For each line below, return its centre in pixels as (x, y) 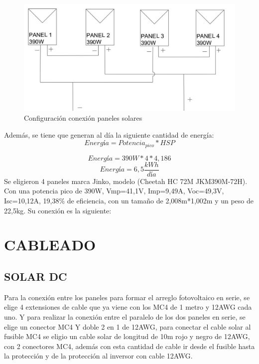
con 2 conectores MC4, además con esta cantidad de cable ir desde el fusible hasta (129, 346)
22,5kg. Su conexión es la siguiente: (58, 210)
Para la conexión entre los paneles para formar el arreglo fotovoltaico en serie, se (127, 297)
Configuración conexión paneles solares (83, 118)
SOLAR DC (36, 276)
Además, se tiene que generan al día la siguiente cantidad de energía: (109, 134)
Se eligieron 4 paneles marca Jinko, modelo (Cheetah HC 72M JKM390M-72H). (126, 181)
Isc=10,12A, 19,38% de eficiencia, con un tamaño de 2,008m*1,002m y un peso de (129, 200)
